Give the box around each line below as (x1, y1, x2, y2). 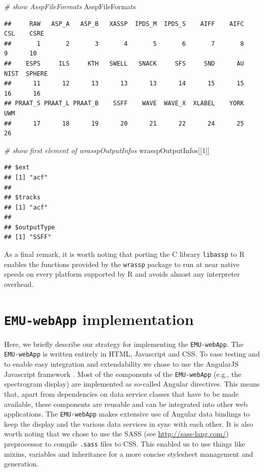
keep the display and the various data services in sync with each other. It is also (4, 418, 253, 429)
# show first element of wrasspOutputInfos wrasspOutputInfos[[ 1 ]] (4, 144, 210, 155)
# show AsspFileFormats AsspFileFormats (4, 1, 136, 11)
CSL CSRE (4, 30, 44, 38)
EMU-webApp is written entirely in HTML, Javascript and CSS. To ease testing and (4, 348, 260, 359)
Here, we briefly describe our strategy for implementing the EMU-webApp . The (4, 338, 244, 349)
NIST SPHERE (4, 70, 48, 77)
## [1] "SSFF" (4, 233, 52, 241)
